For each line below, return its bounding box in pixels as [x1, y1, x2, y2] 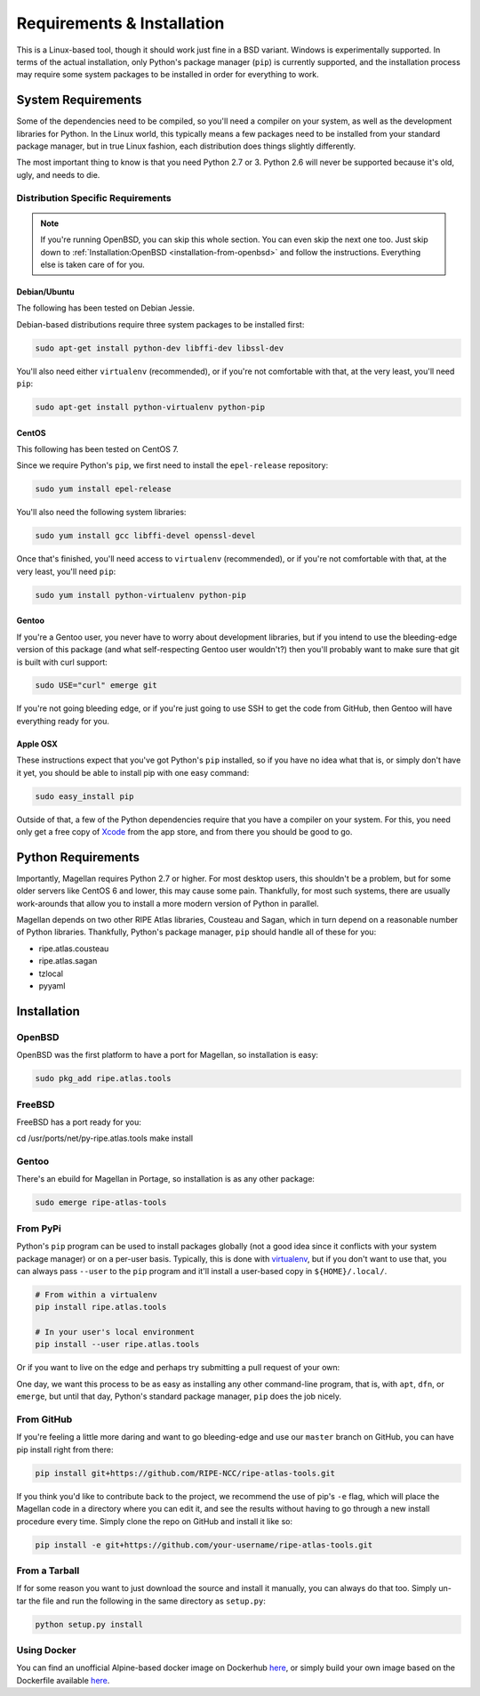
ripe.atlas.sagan [38, 956, 98, 966]
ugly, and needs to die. [16, 169, 100, 180]
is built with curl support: [16, 657, 108, 667]
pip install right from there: [16, 1444, 115, 1455]
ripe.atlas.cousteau [38, 943, 109, 954]
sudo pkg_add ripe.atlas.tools [35, 1073, 172, 1084]
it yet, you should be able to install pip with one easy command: [16, 767, 250, 778]
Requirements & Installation [16, 13, 225, 33]
